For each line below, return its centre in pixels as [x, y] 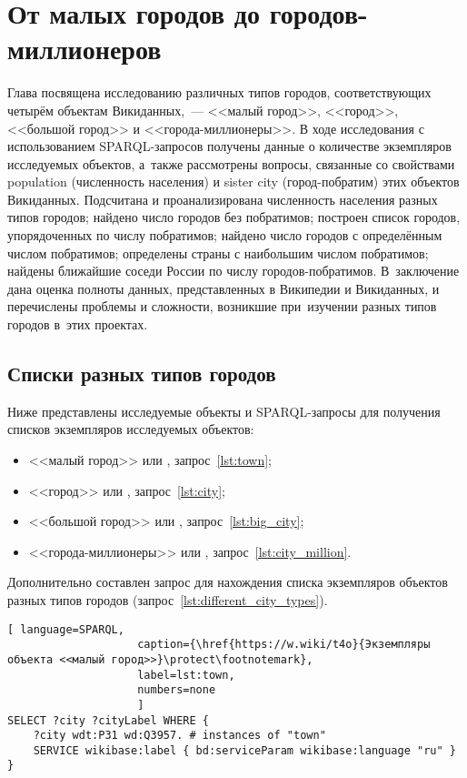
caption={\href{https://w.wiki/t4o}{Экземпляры [284, 645]
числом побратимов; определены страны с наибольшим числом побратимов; [218, 253]
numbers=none [177, 690]
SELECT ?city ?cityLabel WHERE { [108, 720]
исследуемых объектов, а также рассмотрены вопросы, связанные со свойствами [231, 163]
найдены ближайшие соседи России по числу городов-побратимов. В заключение [233, 271]
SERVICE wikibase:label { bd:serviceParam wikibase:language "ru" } [244, 750]
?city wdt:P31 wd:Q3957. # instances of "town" [179, 736]
